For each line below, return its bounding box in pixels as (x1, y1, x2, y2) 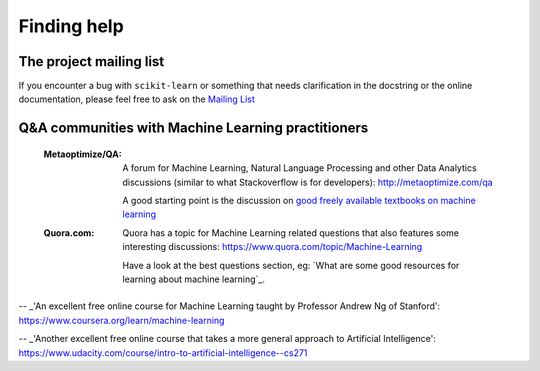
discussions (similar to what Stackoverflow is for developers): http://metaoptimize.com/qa (122, 176, 494, 188)
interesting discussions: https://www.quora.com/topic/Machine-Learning (122, 241, 423, 253)
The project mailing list (18, 53, 165, 70)
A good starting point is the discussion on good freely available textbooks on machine (122, 195, 477, 207)
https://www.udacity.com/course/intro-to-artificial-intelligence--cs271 (18, 346, 308, 359)
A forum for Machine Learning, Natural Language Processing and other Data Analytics (122, 162, 477, 174)
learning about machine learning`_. (122, 273, 265, 285)
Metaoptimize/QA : (43, 148, 122, 160)
